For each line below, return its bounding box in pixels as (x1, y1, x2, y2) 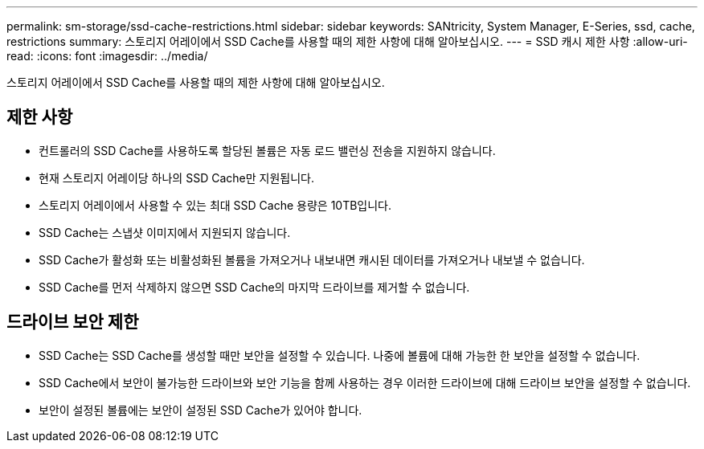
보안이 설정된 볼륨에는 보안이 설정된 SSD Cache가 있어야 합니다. (39, 402, 362, 417)
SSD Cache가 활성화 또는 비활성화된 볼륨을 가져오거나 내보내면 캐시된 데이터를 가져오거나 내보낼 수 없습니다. (39, 252, 585, 267)
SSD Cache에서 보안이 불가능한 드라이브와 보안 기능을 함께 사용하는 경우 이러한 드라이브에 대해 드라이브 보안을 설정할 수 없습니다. (39, 375, 691, 390)
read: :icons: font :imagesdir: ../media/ (6, 49, 208, 63)
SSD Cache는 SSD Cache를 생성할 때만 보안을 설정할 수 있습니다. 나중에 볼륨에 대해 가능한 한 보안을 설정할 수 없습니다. (39, 348, 641, 362)
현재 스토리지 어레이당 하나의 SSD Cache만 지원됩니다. (39, 170, 314, 185)
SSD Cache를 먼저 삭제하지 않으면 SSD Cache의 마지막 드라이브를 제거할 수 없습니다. (39, 280, 470, 294)
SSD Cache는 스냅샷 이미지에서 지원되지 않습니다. (39, 225, 291, 239)
